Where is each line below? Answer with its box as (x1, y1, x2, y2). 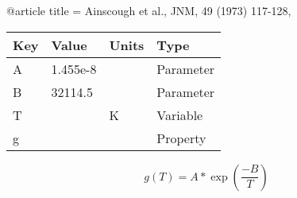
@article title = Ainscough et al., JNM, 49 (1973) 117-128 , (6, 2, 291, 18)
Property (156, 128, 206, 147)
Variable (156, 105, 203, 124)
